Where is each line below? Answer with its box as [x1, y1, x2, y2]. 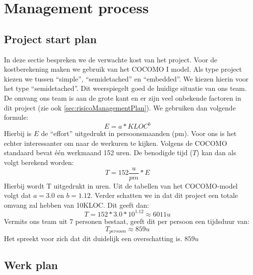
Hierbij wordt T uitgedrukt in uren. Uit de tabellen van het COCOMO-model [4, 180, 238, 191]
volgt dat [4, 190, 31, 200]
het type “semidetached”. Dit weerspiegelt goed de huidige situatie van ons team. [4, 83, 247, 93]
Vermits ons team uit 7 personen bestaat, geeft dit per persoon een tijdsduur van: [4, 216, 250, 226]
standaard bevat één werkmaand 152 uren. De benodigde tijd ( [4, 147, 193, 158]
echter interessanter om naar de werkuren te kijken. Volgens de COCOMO [4, 137, 228, 148]
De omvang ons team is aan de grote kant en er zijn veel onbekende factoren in [4, 92, 241, 103]
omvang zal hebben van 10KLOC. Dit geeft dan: [4, 199, 149, 210]
